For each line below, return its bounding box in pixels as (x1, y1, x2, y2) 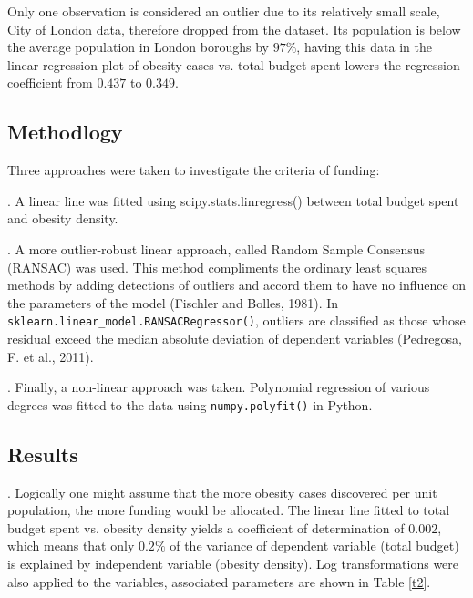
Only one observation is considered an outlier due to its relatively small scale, (7, 2, 440, 20)
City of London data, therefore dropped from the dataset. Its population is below (7, 19, 461, 38)
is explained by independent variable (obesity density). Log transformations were (7, 554, 459, 572)
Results (7, 439, 78, 468)
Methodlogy (7, 118, 123, 146)
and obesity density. (7, 209, 118, 228)
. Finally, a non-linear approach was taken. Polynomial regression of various (7, 377, 430, 397)
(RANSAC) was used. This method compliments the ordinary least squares (7, 257, 427, 276)
